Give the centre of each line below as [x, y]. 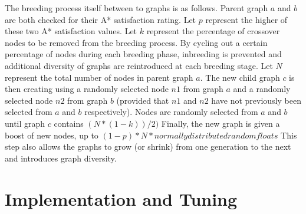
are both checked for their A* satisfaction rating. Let [101, 19]
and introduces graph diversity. [61, 158]
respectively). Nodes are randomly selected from [171, 112]
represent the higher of [246, 19]
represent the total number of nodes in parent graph [99, 77]
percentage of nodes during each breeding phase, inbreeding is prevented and [143, 54]
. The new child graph [240, 77]
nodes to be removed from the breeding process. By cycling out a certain [136, 42]
